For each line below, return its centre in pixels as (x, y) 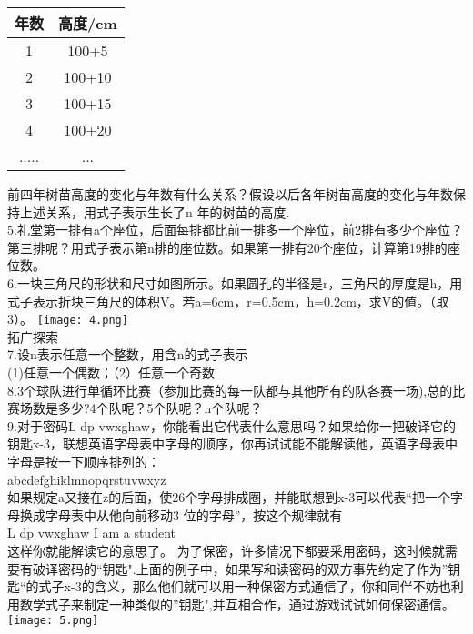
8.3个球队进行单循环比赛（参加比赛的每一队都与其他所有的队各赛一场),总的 (230, 390)
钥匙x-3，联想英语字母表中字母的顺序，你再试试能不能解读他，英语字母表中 (233, 443)
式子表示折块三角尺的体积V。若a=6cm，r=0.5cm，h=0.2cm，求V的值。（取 (228, 301)
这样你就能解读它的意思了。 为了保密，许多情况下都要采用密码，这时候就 (226, 550)
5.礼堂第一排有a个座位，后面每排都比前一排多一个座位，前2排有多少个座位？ (235, 230)
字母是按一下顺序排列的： (84, 461)
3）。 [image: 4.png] (68, 319)
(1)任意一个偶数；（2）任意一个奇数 (111, 372)
